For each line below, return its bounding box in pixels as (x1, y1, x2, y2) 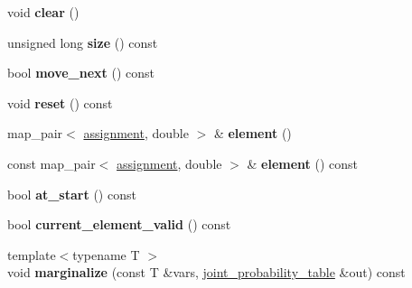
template (7, 245, 56, 264)
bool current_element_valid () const (7, 215, 231, 234)
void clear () (7, 3, 80, 21)
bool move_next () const (7, 63, 155, 82)
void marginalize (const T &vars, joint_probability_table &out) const (7, 263, 406, 282)
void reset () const (7, 93, 113, 112)
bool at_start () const (7, 184, 136, 203)
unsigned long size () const (7, 33, 158, 51)
